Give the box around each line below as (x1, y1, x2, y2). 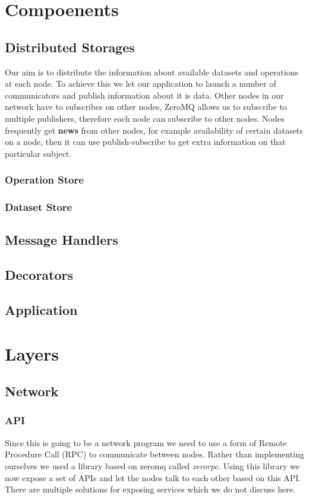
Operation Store (5, 172, 84, 187)
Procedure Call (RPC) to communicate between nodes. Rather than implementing (5, 448, 304, 460)
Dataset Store (5, 200, 72, 214)
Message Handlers (5, 230, 118, 249)
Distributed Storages (5, 37, 135, 56)
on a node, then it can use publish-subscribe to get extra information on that (5, 135, 286, 148)
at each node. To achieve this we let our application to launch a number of (5, 77, 276, 90)
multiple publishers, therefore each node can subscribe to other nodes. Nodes (5, 112, 285, 124)
